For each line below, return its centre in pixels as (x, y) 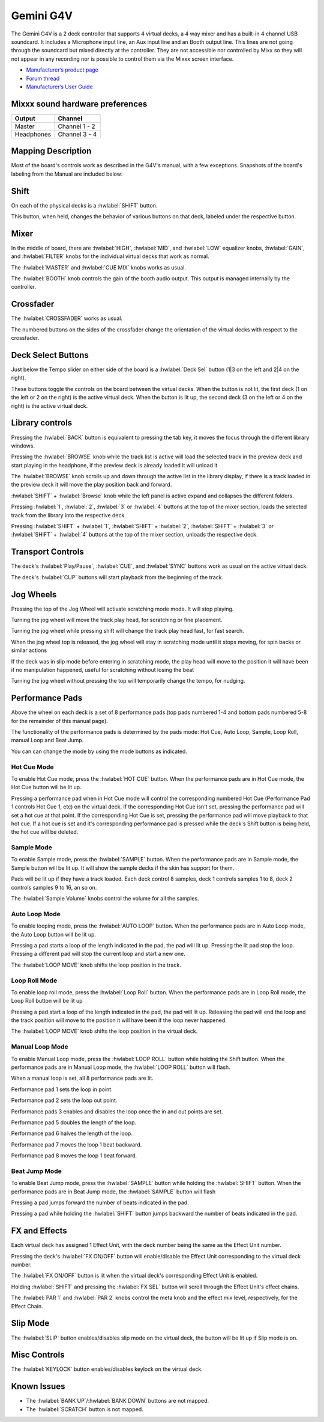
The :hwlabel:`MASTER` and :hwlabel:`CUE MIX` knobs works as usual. (98, 267)
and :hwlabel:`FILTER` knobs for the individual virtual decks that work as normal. (110, 256)
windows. (23, 446)
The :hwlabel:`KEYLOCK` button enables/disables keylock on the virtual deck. (107, 1369)
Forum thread (43, 78)
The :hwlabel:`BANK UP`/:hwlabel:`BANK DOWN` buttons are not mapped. (118, 1401)
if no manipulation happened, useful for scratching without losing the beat (103, 669)
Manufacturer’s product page (62, 70)
